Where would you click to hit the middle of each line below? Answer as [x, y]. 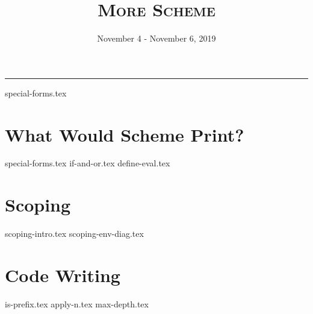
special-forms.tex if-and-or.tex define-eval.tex [88, 163]
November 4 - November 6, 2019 [156, 38]
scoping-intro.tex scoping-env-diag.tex [74, 234]
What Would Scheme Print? [125, 134]
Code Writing [63, 275]
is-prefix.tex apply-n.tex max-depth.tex [77, 303]
